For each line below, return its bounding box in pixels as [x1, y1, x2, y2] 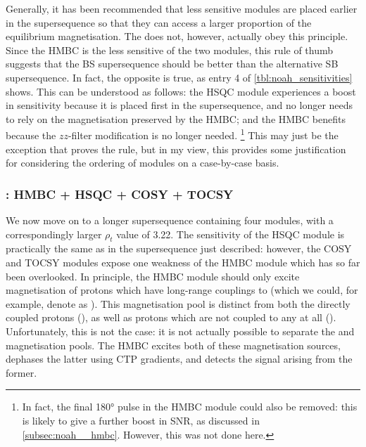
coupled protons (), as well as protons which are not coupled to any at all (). [6, 310, 336, 325]
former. [6, 365, 37, 380]
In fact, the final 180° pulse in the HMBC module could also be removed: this [22, 399, 358, 414]
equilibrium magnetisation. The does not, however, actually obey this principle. [6, 29, 348, 44]
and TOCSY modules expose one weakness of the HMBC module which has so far [6, 254, 360, 269]
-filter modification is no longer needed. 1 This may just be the [68, 126, 339, 142]
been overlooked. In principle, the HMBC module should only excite [6, 268, 300, 283]
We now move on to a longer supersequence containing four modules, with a [6, 213, 334, 227]
